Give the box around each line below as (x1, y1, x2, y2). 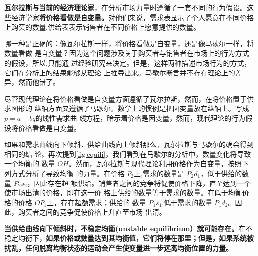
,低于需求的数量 (162, 197, 213, 207)
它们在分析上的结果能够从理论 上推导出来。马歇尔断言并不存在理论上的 (4, 67, 235, 77)
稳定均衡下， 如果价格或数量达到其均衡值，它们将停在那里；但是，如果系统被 (4, 233, 254, 243)
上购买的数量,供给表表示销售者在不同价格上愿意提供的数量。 (4, 22, 200, 32)
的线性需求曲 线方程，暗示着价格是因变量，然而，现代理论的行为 (35, 112, 246, 123)
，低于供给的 (200, 168, 242, 178)
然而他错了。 (18, 77, 60, 87)
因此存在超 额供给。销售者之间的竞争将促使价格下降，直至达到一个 (34, 178, 251, 188)
